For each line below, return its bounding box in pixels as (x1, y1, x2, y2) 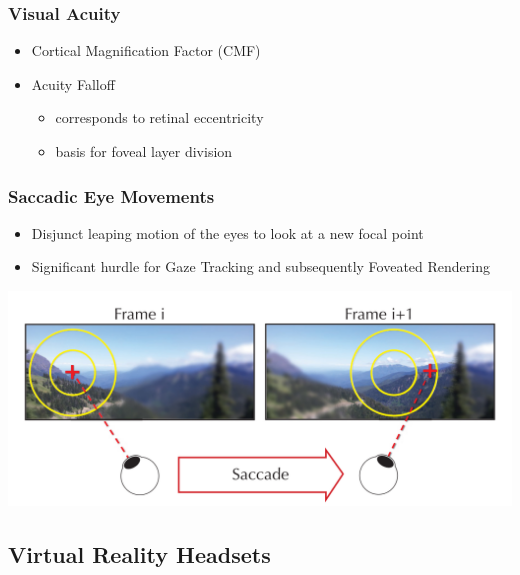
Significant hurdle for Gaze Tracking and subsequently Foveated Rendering (31, 256, 490, 277)
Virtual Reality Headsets (8, 538, 271, 569)
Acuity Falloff (31, 73, 115, 94)
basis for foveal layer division (55, 141, 233, 161)
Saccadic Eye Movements (8, 183, 215, 208)
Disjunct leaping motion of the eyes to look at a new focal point (31, 222, 424, 243)
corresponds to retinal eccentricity (55, 107, 264, 128)
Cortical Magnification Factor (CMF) (31, 40, 261, 61)
